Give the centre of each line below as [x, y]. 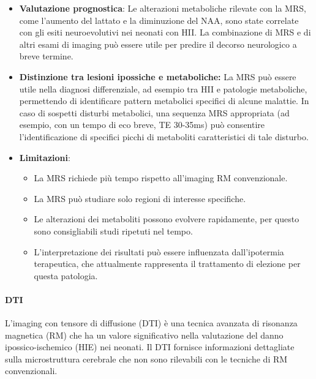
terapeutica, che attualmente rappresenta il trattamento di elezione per [167, 264]
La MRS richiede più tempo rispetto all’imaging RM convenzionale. [161, 178]
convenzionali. [31, 371]
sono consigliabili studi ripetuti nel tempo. [113, 231]
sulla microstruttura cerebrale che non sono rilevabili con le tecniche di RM [146, 358]
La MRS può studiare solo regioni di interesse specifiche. [140, 198]
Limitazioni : [45, 157]
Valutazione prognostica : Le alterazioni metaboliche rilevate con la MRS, [163, 8]
